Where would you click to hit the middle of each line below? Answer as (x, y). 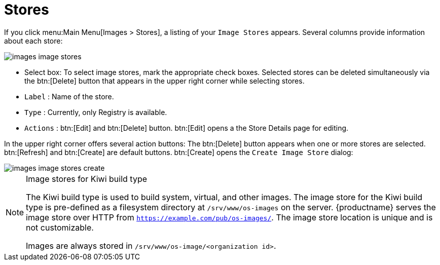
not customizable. (60, 227)
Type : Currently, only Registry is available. (96, 112)
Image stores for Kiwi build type (87, 179)
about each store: (33, 41)
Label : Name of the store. (69, 96)
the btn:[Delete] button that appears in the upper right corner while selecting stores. (164, 81)
